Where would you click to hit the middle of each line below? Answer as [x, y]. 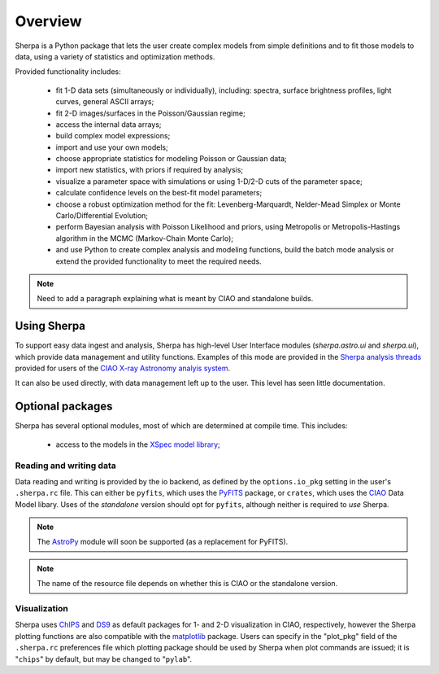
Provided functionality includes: [68, 72]
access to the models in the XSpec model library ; [138, 444]
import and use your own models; [112, 147]
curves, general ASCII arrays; [105, 102]
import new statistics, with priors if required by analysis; [150, 170]
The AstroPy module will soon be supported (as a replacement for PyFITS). [163, 542]
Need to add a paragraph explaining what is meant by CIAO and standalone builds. [175, 299]
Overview [48, 21]
